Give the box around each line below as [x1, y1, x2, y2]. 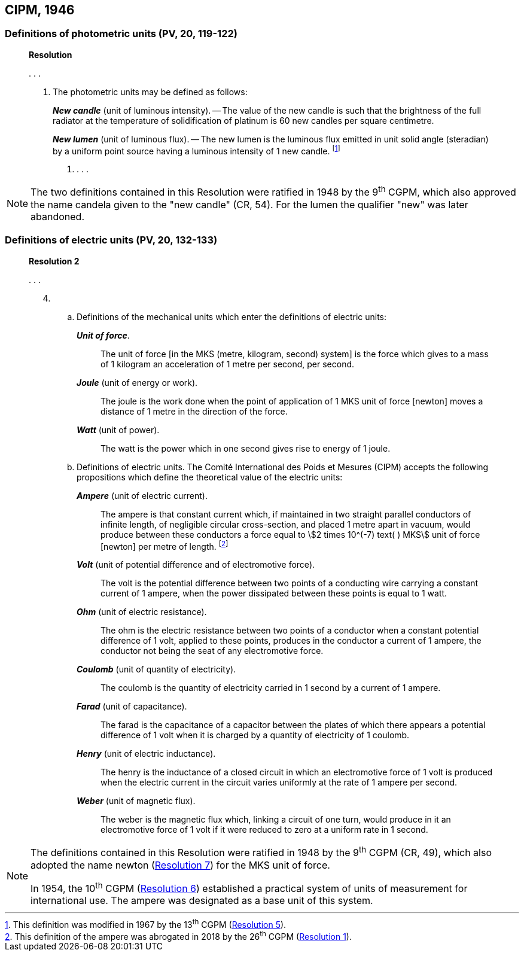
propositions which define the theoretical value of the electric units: [77, 471, 343, 482]
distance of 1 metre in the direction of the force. [100, 406, 288, 416]
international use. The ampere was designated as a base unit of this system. [31, 894, 373, 906]
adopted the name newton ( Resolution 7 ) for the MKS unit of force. [31, 858, 330, 871]
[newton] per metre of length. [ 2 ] [100, 539, 229, 552]
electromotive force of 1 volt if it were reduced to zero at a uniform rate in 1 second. [100, 824, 428, 835]
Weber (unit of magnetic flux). [77, 796, 196, 806]
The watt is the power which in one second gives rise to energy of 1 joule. [100, 443, 391, 453]
